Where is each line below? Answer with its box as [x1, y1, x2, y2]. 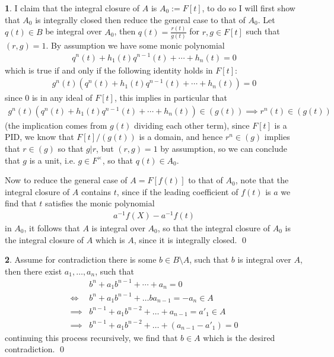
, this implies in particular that [114, 91, 227, 104]
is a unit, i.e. [29, 154, 75, 166]
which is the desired [203, 331, 275, 343]
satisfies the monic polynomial [45, 197, 155, 209]
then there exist [5, 264, 62, 277]
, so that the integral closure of [157, 222, 271, 234]
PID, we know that [5, 130, 74, 143]
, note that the [235, 174, 289, 186]
